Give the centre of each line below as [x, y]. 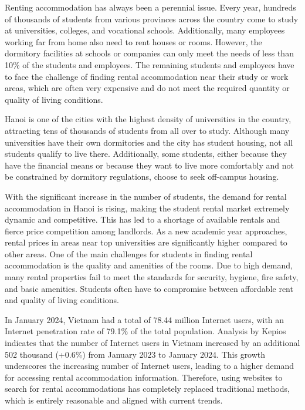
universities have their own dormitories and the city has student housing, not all [149, 142]
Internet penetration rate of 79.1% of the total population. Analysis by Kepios [145, 331]
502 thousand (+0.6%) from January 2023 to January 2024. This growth [135, 354]
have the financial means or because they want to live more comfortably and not [149, 165]
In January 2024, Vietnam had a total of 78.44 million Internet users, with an [145, 319]
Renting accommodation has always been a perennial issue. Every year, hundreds [150, 7]
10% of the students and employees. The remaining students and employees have [150, 64]
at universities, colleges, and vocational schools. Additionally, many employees [145, 30]
